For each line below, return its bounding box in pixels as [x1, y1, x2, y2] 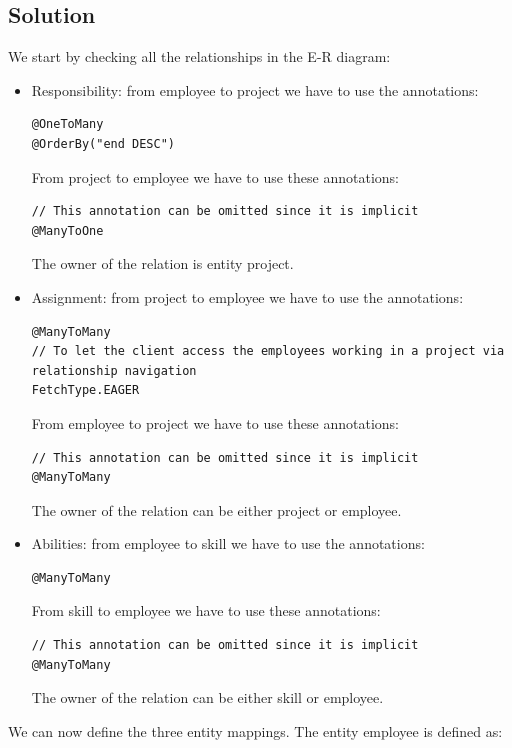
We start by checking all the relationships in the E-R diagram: [8, 46, 391, 67]
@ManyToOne [31, 223, 104, 238]
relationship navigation [31, 363, 197, 378]
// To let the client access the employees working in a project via [31, 344, 505, 359]
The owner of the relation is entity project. [31, 253, 294, 274]
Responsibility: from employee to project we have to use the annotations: [31, 79, 479, 100]
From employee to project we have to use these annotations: [31, 412, 399, 433]
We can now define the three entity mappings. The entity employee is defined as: [8, 720, 503, 741]
